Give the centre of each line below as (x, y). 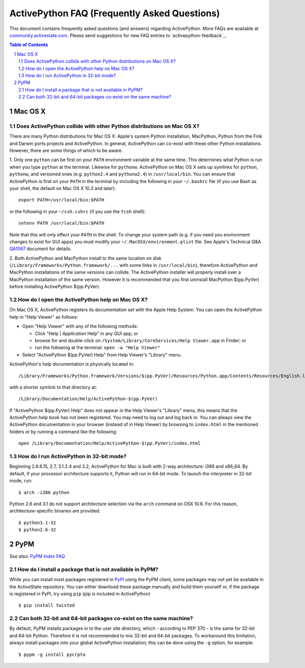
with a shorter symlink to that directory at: (53, 387)
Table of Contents (29, 45)
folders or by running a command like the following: (63, 432)
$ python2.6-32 (37, 530)
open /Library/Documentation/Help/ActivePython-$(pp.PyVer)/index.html (110, 443)
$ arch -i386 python (44, 492)
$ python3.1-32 (37, 523)
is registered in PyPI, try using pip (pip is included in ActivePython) (80, 594)
